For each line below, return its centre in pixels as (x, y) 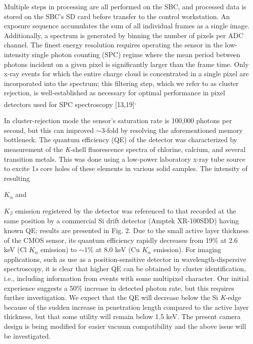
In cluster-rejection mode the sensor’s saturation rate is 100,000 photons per (118, 120)
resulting (17, 178)
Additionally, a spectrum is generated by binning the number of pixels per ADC (124, 35)
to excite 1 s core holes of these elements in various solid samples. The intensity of (126, 168)
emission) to (58, 249)
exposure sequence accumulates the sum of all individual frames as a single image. (127, 26)
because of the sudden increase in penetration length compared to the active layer (126, 307)
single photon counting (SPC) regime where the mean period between (136, 54)
